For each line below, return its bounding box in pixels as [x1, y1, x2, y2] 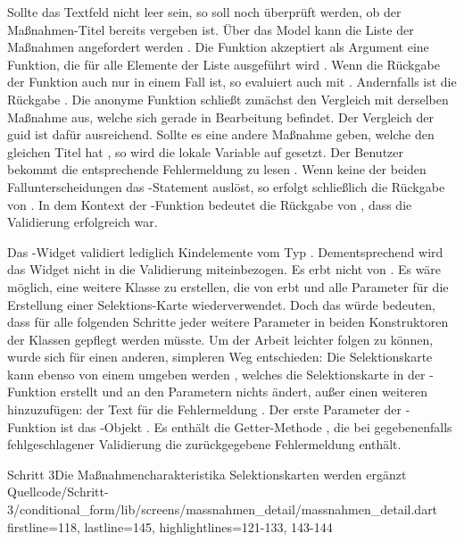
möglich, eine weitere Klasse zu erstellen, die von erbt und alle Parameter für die [7, 277, 449, 296]
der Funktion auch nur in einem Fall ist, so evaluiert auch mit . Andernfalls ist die [7, 72, 457, 91]
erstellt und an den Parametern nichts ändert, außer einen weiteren [60, 382, 427, 401]
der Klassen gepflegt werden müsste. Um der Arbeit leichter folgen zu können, [7, 329, 434, 348]
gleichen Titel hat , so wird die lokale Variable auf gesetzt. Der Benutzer [7, 142, 403, 161]
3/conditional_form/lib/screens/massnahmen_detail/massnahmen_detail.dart [7, 500, 438, 519]
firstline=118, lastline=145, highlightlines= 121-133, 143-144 [7, 517, 333, 536]
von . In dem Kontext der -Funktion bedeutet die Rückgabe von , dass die [7, 195, 412, 213]
